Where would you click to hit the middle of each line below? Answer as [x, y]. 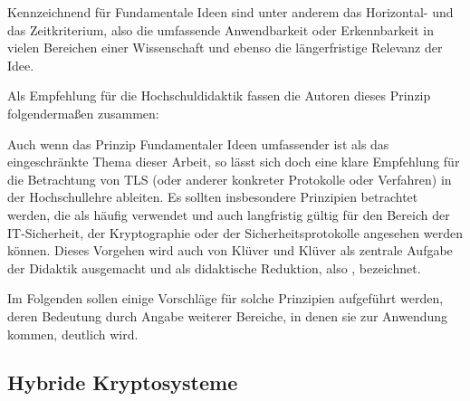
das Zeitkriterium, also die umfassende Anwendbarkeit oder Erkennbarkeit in [221, 29]
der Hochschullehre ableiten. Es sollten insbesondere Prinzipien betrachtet [213, 197]
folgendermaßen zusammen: [83, 113]
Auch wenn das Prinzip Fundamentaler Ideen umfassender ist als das [198, 143]
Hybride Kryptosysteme [123, 382]
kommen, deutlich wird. [73, 334]
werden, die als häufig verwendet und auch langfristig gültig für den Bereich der [229, 214]
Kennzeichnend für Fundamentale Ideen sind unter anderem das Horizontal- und [230, 12]
